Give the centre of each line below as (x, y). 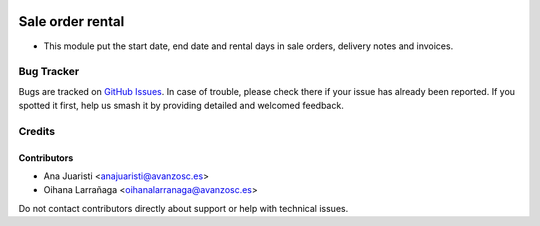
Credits (36, 131)
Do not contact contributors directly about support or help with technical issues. (183, 208)
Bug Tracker (49, 72)
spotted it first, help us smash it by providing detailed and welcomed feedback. (181, 106)
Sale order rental (71, 21)
